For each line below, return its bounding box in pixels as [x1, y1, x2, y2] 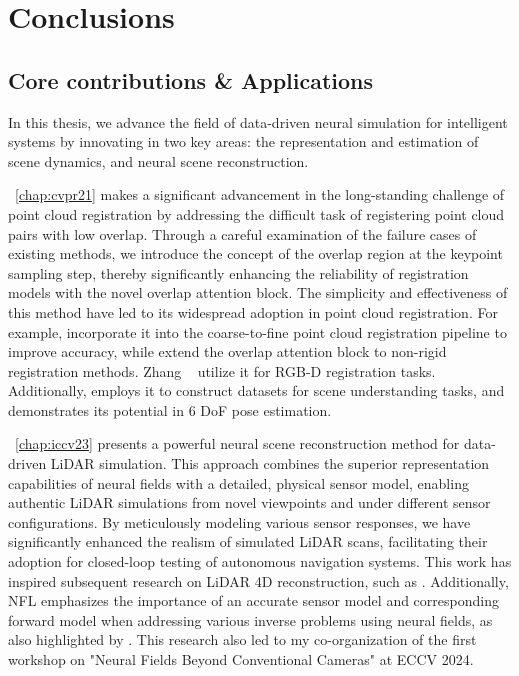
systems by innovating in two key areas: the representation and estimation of [8, 131, 479, 152]
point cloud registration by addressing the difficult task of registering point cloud [8, 203, 505, 224]
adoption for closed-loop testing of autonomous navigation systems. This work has [8, 551, 512, 572]
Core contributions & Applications [8, 64, 374, 95]
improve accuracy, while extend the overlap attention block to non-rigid [8, 341, 447, 362]
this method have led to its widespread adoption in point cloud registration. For [8, 301, 498, 322]
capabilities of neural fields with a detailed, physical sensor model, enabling [8, 472, 469, 493]
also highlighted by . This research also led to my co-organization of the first [8, 629, 477, 650]
